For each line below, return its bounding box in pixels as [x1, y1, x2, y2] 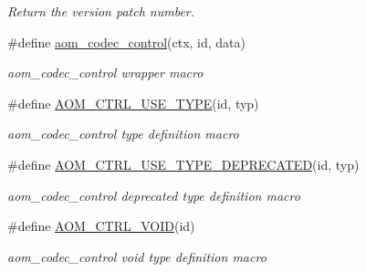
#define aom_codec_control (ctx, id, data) [7, 32, 246, 51]
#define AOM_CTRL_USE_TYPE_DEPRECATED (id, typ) [7, 154, 360, 173]
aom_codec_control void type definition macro [7, 246, 267, 266]
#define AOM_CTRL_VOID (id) [7, 216, 195, 235]
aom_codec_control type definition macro [7, 124, 239, 143]
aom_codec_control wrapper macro [7, 63, 204, 82]
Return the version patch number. [7, 2, 195, 20]
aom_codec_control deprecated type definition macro [7, 185, 300, 204]
